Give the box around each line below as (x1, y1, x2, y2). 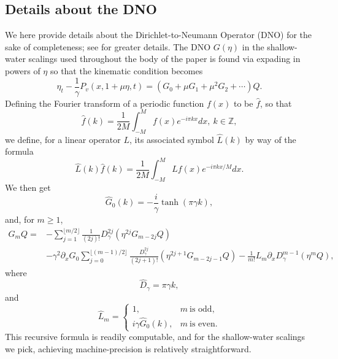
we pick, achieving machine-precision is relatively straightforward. (5, 342, 252, 355)
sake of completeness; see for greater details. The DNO (5, 40, 211, 53)
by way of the (245, 133, 296, 145)
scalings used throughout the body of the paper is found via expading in (28, 52, 301, 65)
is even (190, 319, 215, 328)
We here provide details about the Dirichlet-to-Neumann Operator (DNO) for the (5, 28, 312, 41)
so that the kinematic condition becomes (50, 64, 203, 77)
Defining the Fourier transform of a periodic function (5, 96, 204, 109)
